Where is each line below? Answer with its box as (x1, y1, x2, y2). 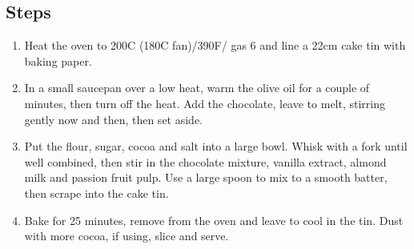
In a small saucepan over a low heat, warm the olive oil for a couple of (24, 79, 370, 96)
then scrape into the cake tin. (24, 184, 169, 201)
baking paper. (24, 52, 92, 69)
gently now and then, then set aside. (24, 110, 203, 127)
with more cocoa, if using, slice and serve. (24, 227, 229, 244)
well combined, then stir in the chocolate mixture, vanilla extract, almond (24, 153, 387, 170)
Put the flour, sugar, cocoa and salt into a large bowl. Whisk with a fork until (24, 138, 408, 155)
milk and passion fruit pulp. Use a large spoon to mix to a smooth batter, (24, 169, 388, 186)
